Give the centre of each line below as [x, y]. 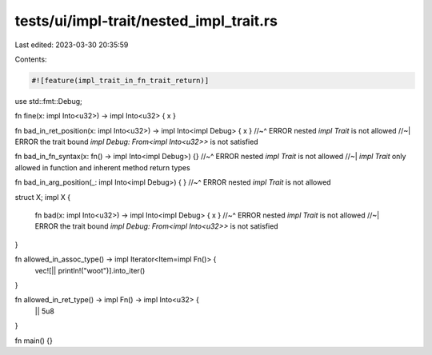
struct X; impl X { [43, 197]
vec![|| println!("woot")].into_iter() [90, 270]
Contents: [31, 59]
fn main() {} [34, 341]
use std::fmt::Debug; [49, 101]
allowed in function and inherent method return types [103, 167]
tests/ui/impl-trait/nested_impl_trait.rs [146, 21]
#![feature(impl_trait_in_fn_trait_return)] [120, 80]
